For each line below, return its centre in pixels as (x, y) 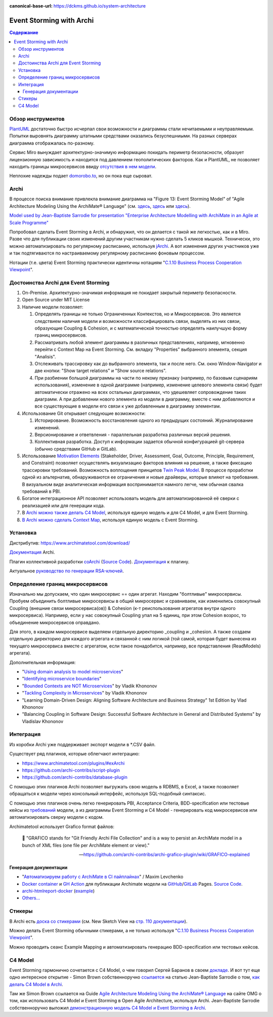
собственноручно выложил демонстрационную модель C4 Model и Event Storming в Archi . (108, 1008)
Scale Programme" (29, 223)
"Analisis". (45, 356)
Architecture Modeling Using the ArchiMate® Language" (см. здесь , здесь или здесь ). (100, 206)
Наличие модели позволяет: (53, 307)
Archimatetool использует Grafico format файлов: (62, 826)
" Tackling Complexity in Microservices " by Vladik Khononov (85, 693)
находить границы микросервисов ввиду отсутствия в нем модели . (83, 166)
